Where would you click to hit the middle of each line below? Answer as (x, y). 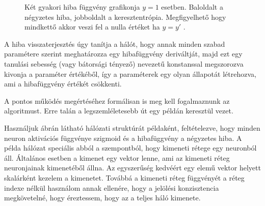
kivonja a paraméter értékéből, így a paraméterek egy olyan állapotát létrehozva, (130, 73)
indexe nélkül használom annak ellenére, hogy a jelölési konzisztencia (112, 187)
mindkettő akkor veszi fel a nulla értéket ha (92, 27)
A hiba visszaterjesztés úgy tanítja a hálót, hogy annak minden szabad (115, 43)
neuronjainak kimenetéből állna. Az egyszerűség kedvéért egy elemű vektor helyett (132, 168)
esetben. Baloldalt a (192, 7)
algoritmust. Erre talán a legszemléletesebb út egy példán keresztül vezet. (119, 111)
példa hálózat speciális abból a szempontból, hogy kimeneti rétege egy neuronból (130, 148)
